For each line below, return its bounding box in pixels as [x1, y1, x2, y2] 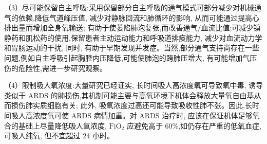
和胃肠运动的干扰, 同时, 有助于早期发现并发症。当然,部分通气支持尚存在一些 [4, 42, 259, 53]
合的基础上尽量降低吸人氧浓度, [4, 120, 107, 131]
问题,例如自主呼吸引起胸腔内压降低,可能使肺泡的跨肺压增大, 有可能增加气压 [4, 52, 257, 63]
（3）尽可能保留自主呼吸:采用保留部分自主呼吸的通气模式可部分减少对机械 [4, 2, 254, 12]
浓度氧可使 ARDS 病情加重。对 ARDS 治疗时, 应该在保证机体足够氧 [32, 110, 260, 120]
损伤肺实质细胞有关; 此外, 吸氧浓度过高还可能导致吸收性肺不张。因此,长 [11, 100, 252, 111]
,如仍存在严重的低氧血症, [178, 120, 262, 131]
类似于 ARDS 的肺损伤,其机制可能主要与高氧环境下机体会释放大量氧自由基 [4, 89, 254, 100]
